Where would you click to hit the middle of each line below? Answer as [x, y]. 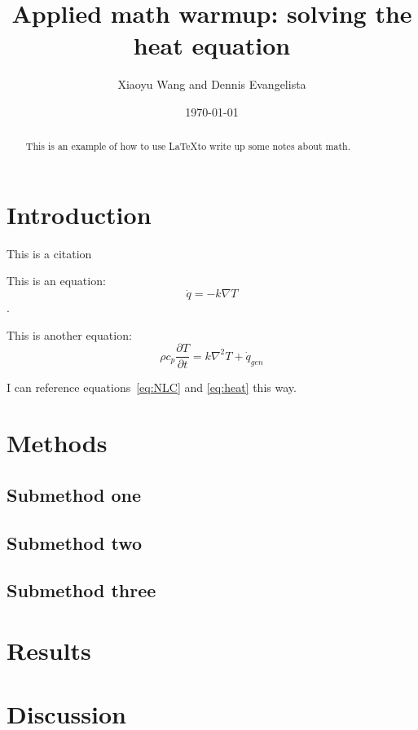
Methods [57, 443]
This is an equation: [56, 281]
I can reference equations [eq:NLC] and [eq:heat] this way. [152, 387]
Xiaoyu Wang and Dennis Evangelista [212, 84]
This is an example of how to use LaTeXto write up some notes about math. [188, 146]
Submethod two [75, 542]
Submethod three [81, 590]
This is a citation [49, 253]
